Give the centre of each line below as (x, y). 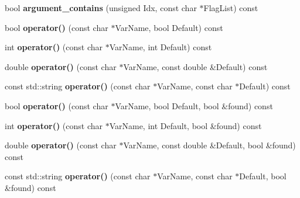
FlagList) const (231, 8)
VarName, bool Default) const (169, 27)
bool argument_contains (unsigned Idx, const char (101, 8)
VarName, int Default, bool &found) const (185, 125)
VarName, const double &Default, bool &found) (209, 145)
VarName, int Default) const (161, 47)
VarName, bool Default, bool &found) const (194, 105)
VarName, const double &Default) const (195, 66)
